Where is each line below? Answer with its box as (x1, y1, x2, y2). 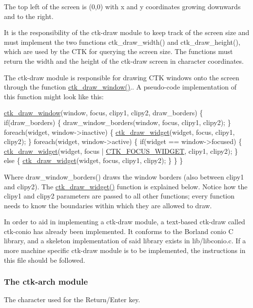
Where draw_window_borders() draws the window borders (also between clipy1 (4, 171, 244, 181)
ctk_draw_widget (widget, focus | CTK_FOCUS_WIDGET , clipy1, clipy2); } (4, 145, 238, 156)
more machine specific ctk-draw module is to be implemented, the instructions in (4, 245, 246, 255)
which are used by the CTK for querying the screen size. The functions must (4, 46, 233, 56)
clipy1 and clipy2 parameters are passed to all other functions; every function (4, 191, 235, 201)
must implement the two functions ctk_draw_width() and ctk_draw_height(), (4, 36, 240, 47)
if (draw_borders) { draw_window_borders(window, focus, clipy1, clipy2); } (4, 117, 231, 127)
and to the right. (4, 11, 54, 21)
